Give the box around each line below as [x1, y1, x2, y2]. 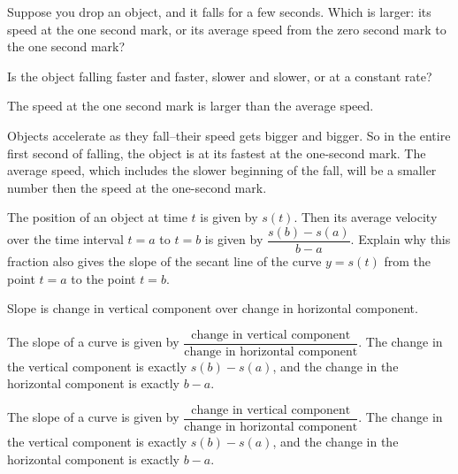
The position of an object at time [7, 208, 187, 226]
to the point [71, 269, 136, 287]
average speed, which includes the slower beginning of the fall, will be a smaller [7, 161, 437, 180]
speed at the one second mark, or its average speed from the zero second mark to [7, 19, 447, 38]
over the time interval [7, 230, 124, 248]
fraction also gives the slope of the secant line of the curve [7, 252, 322, 270]
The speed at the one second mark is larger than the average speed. [7, 96, 374, 115]
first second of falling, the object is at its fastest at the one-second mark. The [7, 143, 426, 162]
